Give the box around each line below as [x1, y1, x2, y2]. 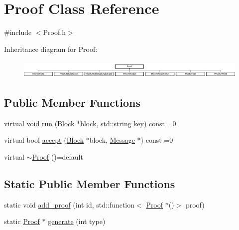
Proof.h [43, 27, 66, 37]
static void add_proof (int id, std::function [4, 199, 135, 210]
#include [4, 27, 32, 37]
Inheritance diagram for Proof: [4, 43, 98, 54]
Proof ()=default [32, 151, 83, 162]
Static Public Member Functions [4, 176, 175, 191]
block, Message [89, 135, 135, 145]
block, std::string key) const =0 [80, 118, 176, 128]
